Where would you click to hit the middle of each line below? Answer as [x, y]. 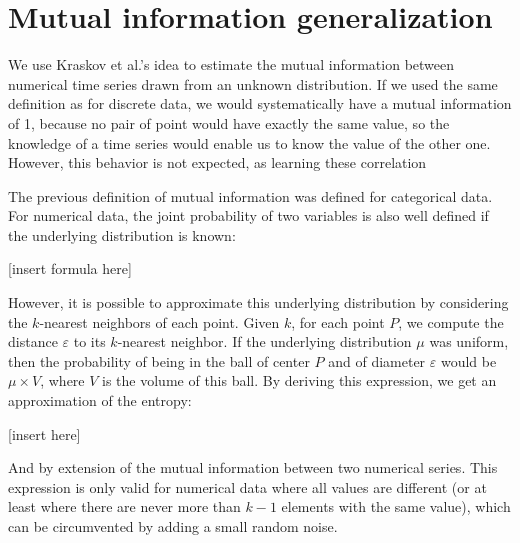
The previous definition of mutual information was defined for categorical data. [250, 195]
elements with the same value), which [396, 506]
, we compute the [451, 321]
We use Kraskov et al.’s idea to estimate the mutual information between [231, 64]
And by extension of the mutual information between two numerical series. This [253, 467]
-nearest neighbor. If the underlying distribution [264, 341]
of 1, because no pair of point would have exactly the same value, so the [229, 122]
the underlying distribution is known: [122, 234]
